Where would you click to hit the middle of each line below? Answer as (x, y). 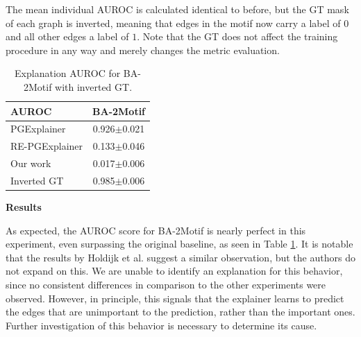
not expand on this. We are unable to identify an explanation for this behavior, (174, 271)
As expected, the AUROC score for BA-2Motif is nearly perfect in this (156, 230)
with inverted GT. (94, 86)
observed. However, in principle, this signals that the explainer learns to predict (175, 298)
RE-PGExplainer (47, 146)
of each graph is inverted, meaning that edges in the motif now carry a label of (173, 23)
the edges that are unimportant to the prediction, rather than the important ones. (180, 312)
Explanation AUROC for (68, 73)
